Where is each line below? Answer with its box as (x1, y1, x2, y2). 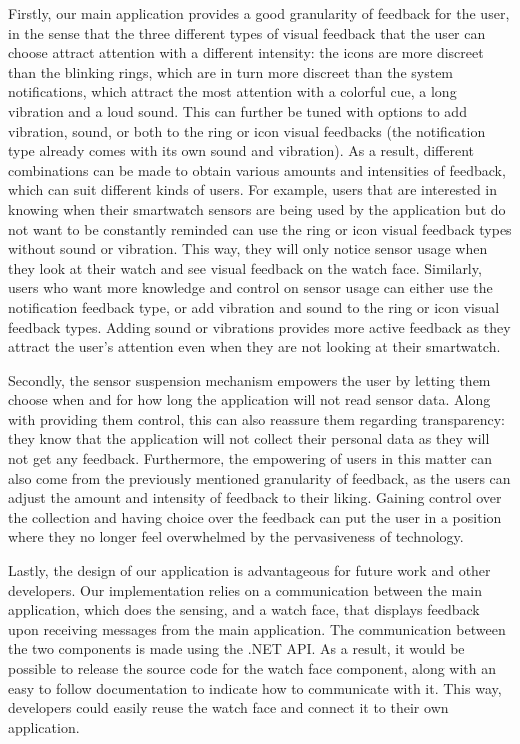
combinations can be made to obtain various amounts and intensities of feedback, (8, 159, 506, 180)
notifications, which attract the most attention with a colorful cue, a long (8, 81, 457, 102)
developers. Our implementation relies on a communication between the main (8, 579, 482, 600)
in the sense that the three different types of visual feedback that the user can (8, 22, 486, 43)
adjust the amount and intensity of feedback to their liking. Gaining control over (8, 487, 502, 508)
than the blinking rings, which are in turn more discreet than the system (8, 61, 454, 82)
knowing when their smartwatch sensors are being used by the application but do (8, 198, 506, 219)
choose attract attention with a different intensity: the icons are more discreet (8, 42, 484, 63)
